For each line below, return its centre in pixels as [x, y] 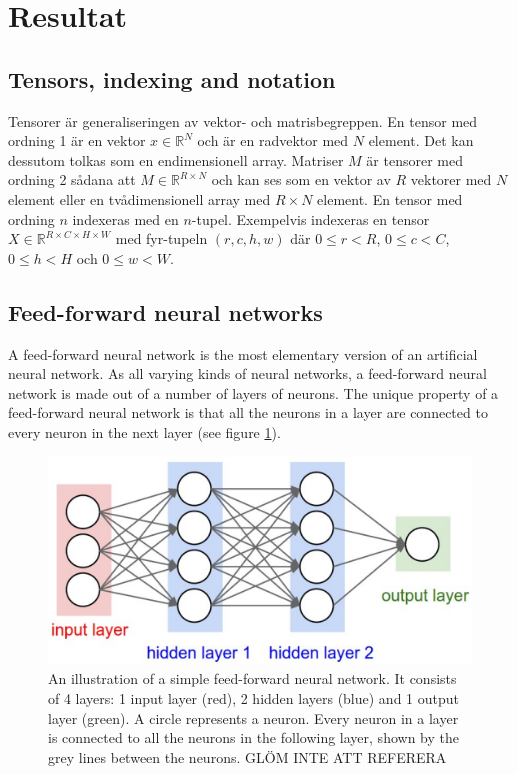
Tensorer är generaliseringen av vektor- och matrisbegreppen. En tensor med [243, 120]
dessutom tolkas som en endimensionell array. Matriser [176, 159]
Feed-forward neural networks [165, 311]
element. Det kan [421, 140]
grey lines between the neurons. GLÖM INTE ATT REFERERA [247, 756]
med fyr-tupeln [161, 238]
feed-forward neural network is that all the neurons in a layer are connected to [248, 412]
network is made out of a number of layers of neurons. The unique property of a [253, 392]
